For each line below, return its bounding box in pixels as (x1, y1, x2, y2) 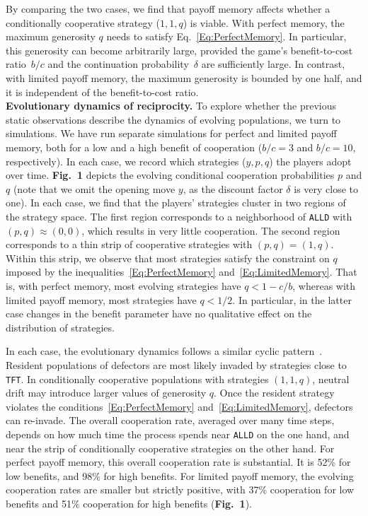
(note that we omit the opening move (13, 181, 176, 196)
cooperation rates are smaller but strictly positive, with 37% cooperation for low (6, 482, 355, 497)
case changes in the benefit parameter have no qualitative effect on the (6, 306, 312, 321)
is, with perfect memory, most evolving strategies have (6, 278, 241, 293)
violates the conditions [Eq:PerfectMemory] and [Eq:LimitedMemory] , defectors (6, 399, 353, 414)
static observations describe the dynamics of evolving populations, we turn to (6, 112, 341, 127)
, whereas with (292, 278, 356, 293)
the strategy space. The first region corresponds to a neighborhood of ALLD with (6, 209, 352, 223)
